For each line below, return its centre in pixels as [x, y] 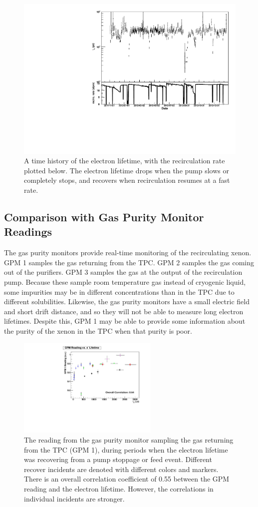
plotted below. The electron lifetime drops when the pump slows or [127, 170]
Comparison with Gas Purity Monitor [104, 217]
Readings [28, 232]
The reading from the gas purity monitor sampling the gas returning [129, 439]
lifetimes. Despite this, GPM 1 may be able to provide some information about [125, 321]
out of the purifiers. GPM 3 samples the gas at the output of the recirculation [123, 272]
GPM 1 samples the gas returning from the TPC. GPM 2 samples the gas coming [129, 262]
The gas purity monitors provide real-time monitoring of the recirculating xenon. [128, 253]
